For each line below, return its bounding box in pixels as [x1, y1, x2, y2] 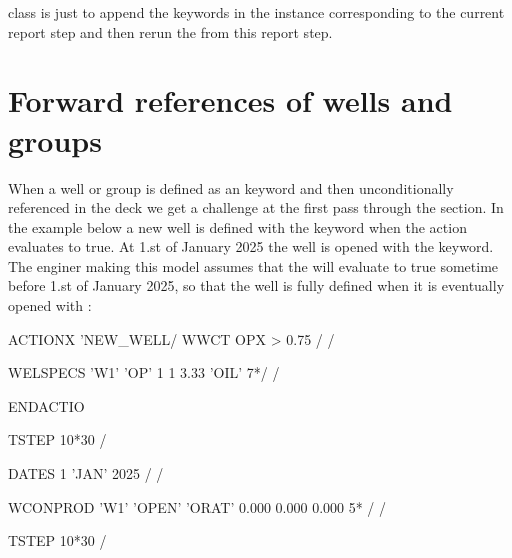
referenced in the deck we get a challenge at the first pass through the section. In [8, 197, 504, 218]
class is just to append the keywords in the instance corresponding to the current [8, 2, 505, 22]
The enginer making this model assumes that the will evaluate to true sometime [8, 255, 499, 276]
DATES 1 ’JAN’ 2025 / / [8, 463, 164, 484]
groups [8, 119, 102, 160]
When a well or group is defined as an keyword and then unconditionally [8, 177, 454, 198]
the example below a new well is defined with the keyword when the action [8, 216, 467, 237]
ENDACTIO [8, 395, 85, 416]
